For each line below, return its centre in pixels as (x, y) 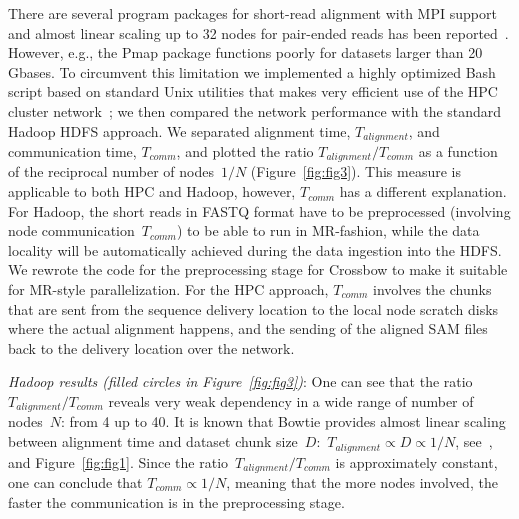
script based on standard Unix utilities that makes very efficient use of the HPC (253, 91)
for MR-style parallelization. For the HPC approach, (168, 289)
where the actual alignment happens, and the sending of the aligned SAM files (248, 328)
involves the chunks (432, 289)
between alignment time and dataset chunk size (153, 441)
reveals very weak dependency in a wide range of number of (291, 401)
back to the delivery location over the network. (151, 347)
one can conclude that (75, 481)
